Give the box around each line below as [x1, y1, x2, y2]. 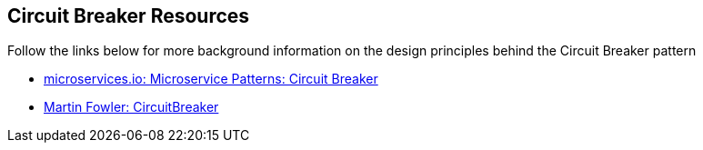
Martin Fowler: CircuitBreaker [44, 99, 219, 115]
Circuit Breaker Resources [7, 5, 250, 27]
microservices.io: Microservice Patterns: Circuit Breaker [44, 71, 378, 87]
